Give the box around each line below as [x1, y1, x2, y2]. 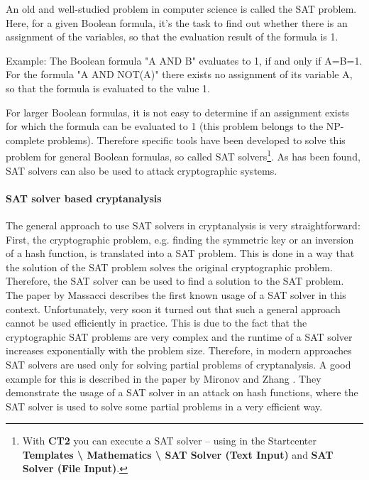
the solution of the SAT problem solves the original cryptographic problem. [6, 259, 333, 274]
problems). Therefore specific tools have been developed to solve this [48, 132, 346, 147]
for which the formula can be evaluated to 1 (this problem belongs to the [6, 119, 324, 133]
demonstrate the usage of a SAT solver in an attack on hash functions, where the [6, 385, 358, 400]
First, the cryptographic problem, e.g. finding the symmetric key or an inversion [6, 231, 354, 246]
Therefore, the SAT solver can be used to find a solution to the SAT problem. [6, 273, 344, 288]
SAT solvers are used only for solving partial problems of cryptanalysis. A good [6, 356, 351, 371]
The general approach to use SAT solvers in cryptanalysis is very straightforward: [6, 217, 360, 232]
